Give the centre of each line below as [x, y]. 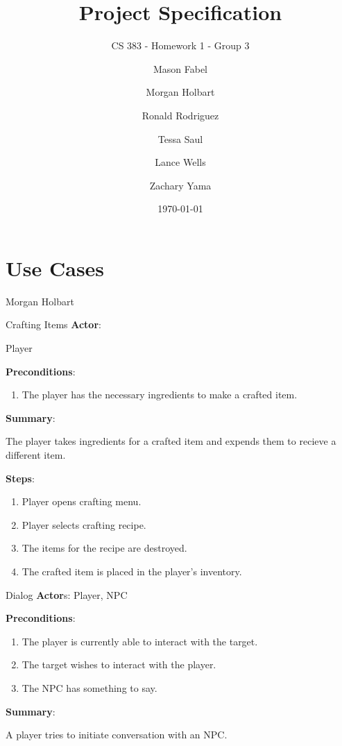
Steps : [20, 478]
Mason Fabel [180, 68]
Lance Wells [180, 162]
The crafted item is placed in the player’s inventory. [132, 571]
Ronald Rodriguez [180, 115]
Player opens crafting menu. [82, 501]
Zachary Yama [180, 185]
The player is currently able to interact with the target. [140, 641]
